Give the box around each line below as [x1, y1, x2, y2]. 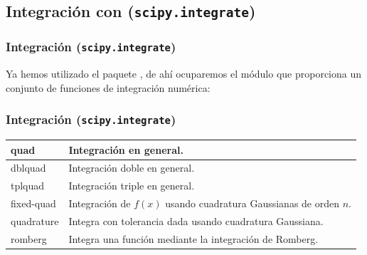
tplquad [11, 178, 45, 193]
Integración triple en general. [68, 178, 195, 193]
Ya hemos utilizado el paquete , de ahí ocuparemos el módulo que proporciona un [6, 66, 362, 81]
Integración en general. [68, 142, 183, 157]
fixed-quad [11, 196, 56, 211]
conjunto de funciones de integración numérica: [6, 80, 211, 95]
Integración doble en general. [68, 160, 195, 175]
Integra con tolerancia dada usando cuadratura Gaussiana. [68, 213, 324, 228]
